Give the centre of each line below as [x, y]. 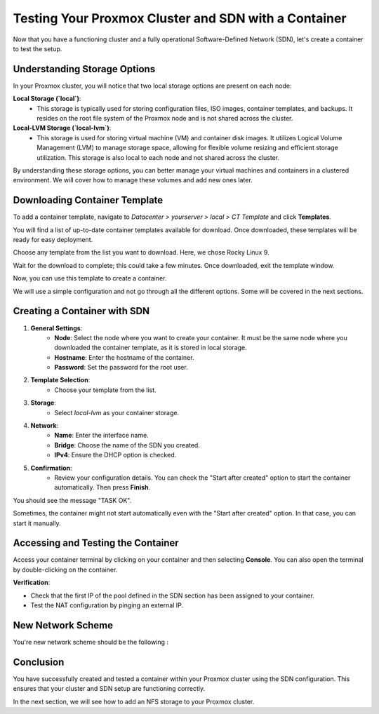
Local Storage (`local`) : [47, 99]
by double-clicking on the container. [65, 570]
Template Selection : [60, 380]
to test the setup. [38, 48]
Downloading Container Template [88, 200]
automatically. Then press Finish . [102, 487]
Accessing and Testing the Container [96, 543]
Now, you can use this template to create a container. [90, 278]
